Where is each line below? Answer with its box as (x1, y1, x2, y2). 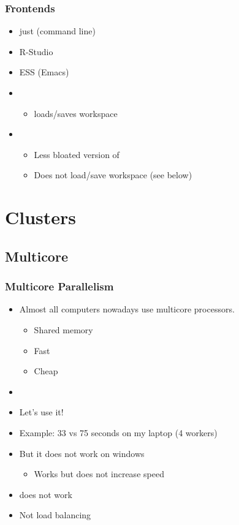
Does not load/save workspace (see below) (34, 168, 192, 181)
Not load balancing (19, 508, 91, 521)
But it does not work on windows (19, 447, 145, 459)
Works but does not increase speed (34, 467, 164, 480)
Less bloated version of (34, 148, 120, 161)
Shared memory (34, 323, 93, 336)
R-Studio (19, 45, 53, 58)
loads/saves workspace (34, 107, 118, 119)
